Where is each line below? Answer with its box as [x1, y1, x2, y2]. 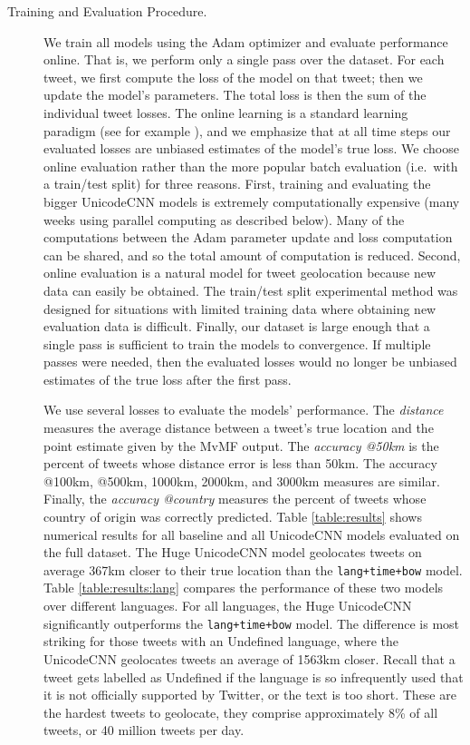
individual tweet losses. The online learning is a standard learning [43, 103, 408, 122]
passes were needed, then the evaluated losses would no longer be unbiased [43, 352, 457, 371]
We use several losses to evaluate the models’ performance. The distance [43, 400, 444, 419]
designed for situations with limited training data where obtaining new [43, 299, 436, 318]
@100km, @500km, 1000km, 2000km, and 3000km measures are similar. [43, 471, 440, 490]
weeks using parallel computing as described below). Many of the [43, 210, 405, 229]
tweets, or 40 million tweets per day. [43, 720, 245, 740]
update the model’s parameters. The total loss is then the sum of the [43, 85, 427, 104]
